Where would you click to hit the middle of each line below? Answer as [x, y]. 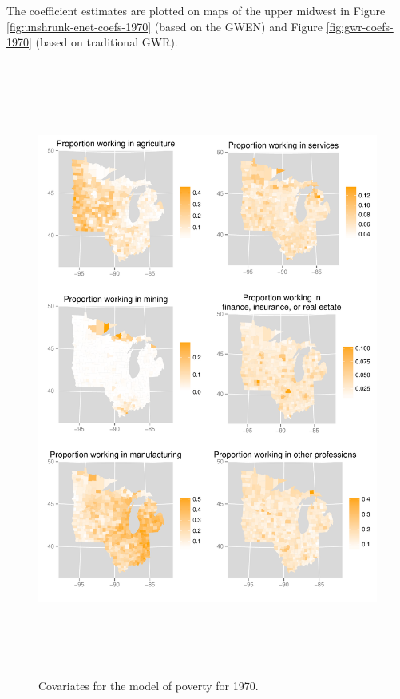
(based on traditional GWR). [107, 42]
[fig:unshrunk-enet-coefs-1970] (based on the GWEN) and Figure [164, 26]
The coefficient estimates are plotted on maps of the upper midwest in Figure [196, 10]
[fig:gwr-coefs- [360, 26]
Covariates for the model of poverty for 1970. [149, 686]
